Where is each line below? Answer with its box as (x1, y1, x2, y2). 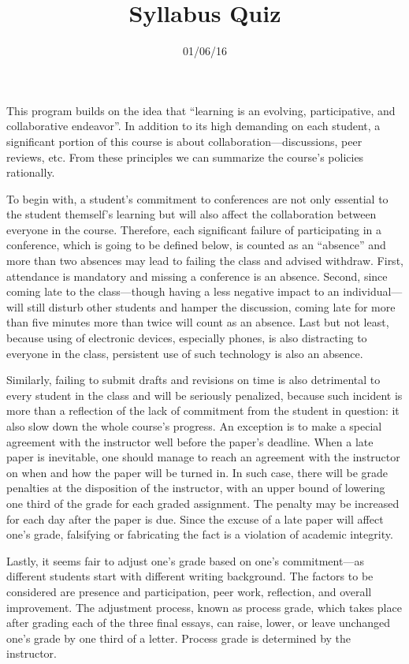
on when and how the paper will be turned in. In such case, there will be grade (6, 464, 389, 480)
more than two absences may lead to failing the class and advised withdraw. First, (6, 252, 403, 269)
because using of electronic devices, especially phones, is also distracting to (6, 330, 367, 346)
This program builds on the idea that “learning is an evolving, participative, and (6, 102, 396, 118)
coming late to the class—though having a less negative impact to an (6, 283, 340, 300)
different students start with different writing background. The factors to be (6, 568, 374, 584)
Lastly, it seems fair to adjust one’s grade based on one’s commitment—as (6, 552, 364, 569)
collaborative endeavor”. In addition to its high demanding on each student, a (6, 118, 381, 134)
